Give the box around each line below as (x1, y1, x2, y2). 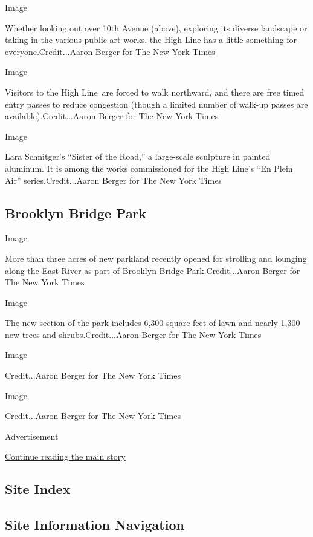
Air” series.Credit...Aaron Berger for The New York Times (5, 174, 222, 186)
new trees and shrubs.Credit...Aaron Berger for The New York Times (5, 328, 262, 340)
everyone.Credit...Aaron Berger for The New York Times (5, 45, 215, 57)
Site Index (5, 480, 71, 498)
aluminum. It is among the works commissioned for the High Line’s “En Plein (5, 161, 293, 174)
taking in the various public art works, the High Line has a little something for (5, 33, 297, 46)
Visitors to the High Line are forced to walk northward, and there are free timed (5, 85, 305, 98)
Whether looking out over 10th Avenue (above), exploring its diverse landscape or (5, 21, 308, 34)
